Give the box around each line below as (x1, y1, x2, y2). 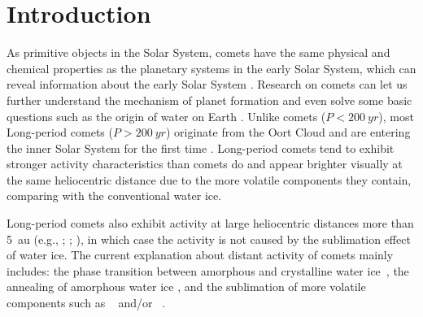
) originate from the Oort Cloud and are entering (165, 124, 411, 141)
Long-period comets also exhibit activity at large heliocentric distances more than (7, 215, 414, 232)
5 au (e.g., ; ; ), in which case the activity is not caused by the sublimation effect (7, 230, 411, 247)
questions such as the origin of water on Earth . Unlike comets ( (7, 107, 326, 124)
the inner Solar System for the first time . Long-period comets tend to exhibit (7, 139, 395, 156)
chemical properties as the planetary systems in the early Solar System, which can (7, 59, 416, 76)
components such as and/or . (7, 294, 166, 311)
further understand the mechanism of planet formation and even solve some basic (7, 91, 412, 108)
